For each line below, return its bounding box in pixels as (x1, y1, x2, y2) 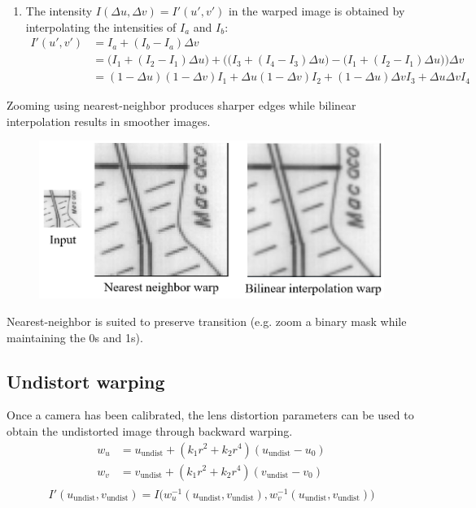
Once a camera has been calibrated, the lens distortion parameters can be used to (7, 406, 414, 423)
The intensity (25, 2, 93, 19)
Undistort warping (7, 368, 165, 393)
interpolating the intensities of (25, 18, 177, 35)
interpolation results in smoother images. (7, 112, 211, 129)
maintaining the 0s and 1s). (7, 328, 143, 345)
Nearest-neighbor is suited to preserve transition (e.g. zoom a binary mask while (7, 312, 407, 329)
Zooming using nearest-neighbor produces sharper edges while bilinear (7, 97, 356, 114)
